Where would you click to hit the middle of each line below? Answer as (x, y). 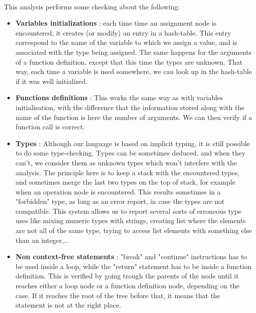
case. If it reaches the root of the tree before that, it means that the (118, 295)
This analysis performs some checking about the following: (92, 6)
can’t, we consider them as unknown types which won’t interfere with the (126, 162)
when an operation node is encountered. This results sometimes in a (118, 191)
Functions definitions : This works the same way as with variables (119, 98)
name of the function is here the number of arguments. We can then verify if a (134, 117)
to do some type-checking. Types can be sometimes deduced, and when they (130, 153)
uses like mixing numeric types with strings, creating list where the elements (131, 220)
